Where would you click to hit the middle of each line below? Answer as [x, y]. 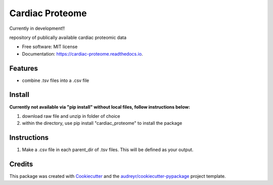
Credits [21, 164]
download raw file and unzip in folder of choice [71, 116]
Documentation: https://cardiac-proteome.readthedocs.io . [83, 54]
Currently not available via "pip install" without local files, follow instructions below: [100, 107]
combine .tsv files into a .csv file [56, 80]
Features [24, 68]
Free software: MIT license [50, 47]
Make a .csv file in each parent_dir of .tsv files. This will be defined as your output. [108, 150]
